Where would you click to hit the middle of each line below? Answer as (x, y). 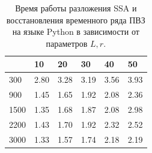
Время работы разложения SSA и (76, 8)
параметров (67, 43)
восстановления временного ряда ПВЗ (76, 19)
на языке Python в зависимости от (76, 31)
